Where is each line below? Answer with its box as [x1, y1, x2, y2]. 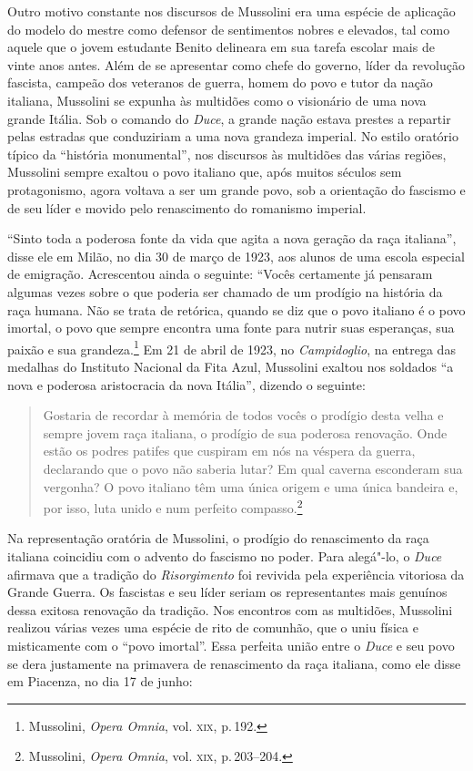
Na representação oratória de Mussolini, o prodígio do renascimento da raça [7, 529, 429, 548]
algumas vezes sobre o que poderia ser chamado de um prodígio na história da [7, 282, 443, 301]
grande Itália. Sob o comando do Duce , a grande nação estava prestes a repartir [7, 108, 451, 128]
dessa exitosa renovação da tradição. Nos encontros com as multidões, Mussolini [7, 600, 453, 619]
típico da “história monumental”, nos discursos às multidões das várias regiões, [7, 144, 447, 163]
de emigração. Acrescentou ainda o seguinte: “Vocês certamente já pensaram [7, 264, 433, 283]
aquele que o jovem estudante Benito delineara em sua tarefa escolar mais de [7, 37, 435, 57]
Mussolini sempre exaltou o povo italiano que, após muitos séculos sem [7, 162, 402, 181]
